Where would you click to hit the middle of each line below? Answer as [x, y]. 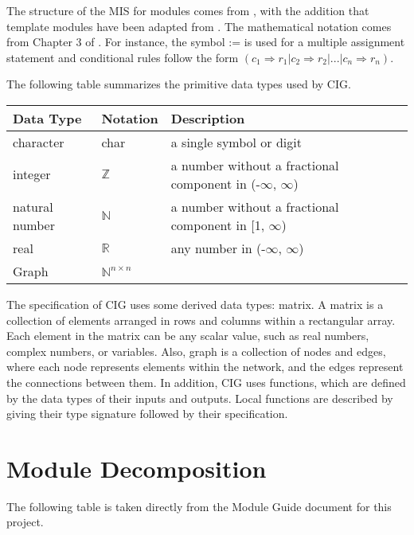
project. [25, 522]
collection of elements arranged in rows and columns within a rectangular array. [201, 320]
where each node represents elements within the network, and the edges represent [205, 367]
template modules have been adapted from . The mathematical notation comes [199, 26]
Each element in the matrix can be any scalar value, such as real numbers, [188, 336]
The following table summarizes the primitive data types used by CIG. [179, 84]
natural [33, 206]
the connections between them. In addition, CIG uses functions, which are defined [206, 382]
